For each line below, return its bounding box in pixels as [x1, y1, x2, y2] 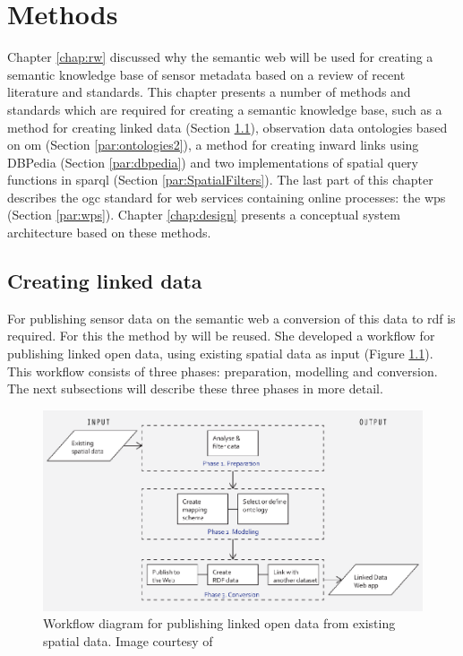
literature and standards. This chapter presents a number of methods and [7, 82, 411, 101]
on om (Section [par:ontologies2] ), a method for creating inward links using [7, 135, 419, 154]
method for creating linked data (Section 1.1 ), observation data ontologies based [7, 117, 448, 136]
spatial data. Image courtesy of [43, 632, 213, 651]
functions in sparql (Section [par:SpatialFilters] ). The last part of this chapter [7, 170, 433, 189]
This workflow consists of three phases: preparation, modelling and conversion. [7, 361, 438, 380]
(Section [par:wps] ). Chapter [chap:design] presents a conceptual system [7, 205, 400, 224]
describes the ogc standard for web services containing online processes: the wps [7, 187, 446, 206]
